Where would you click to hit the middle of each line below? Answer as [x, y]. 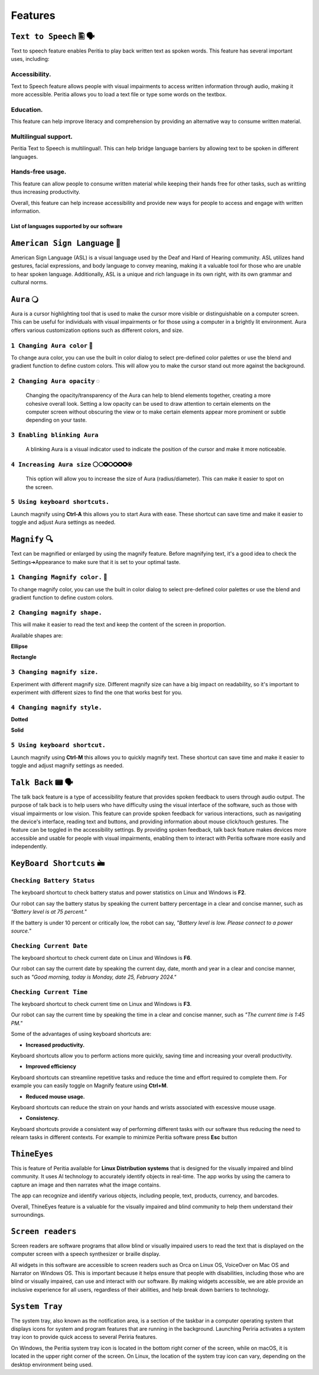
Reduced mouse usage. [55, 1096]
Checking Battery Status [53, 880]
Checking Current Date [49, 946]
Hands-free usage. [39, 172]
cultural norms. [30, 282]
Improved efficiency [51, 1067]
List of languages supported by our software [67, 226]
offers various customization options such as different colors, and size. [97, 330]
